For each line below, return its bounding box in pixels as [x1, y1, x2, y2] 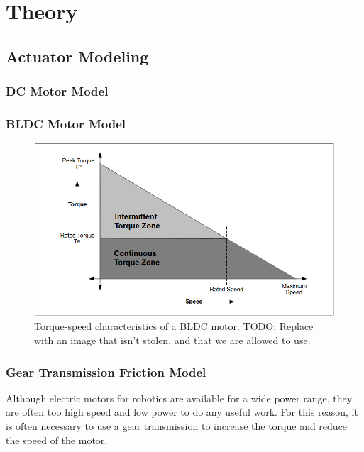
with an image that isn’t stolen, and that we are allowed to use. [34, 333, 311, 347]
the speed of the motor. [6, 432, 108, 447]
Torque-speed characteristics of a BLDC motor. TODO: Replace [34, 319, 314, 334]
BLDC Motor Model [6, 114, 126, 132]
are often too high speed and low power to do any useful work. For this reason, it [6, 404, 358, 419]
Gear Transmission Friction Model [6, 363, 206, 380]
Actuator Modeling [6, 45, 149, 67]
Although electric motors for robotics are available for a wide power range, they [6, 390, 353, 405]
